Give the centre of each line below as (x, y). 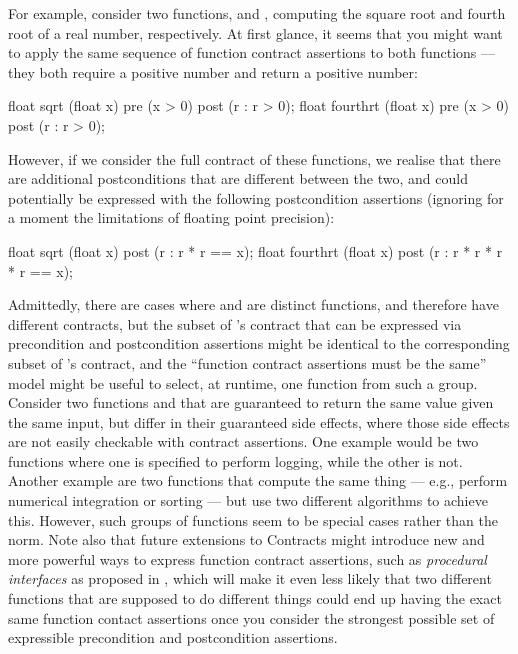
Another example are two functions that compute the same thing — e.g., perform (258, 480)
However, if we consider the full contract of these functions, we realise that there (254, 158)
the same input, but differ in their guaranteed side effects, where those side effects (259, 421)
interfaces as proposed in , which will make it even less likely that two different (250, 578)
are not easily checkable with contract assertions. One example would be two (243, 441)
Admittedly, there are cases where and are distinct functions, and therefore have (253, 304)
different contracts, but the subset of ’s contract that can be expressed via (235, 323)
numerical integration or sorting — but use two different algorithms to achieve (248, 500)
